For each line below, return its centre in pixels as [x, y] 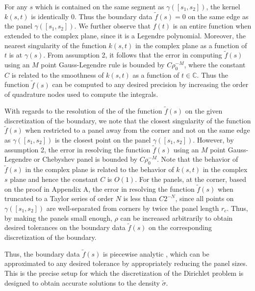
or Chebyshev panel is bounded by [86, 159]
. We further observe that [112, 26]
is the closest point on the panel [103, 140]
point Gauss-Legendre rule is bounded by [103, 64]
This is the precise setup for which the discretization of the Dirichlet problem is [124, 273]
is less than [140, 198]
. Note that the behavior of [197, 159]
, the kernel [223, 6]
